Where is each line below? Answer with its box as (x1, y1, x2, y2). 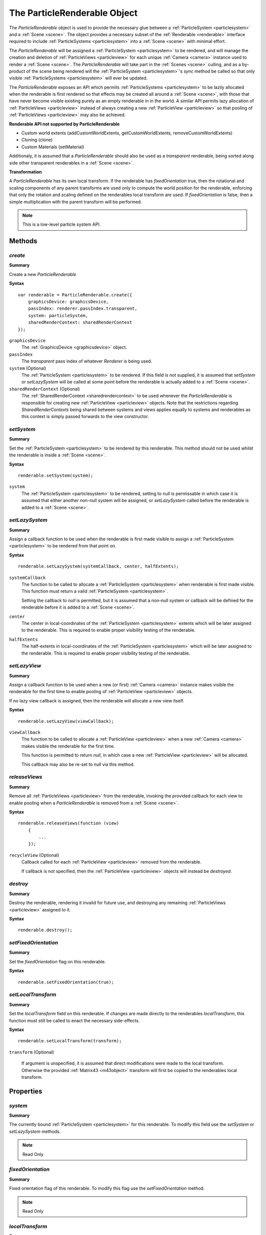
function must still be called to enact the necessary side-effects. (9, 1018, 140, 1024)
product (9, 68, 26, 74)
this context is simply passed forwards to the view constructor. (21, 413, 149, 419)
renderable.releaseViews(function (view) (18, 821, 119, 826)
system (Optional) (9, 365, 46, 371)
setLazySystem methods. (9, 1128, 61, 1134)
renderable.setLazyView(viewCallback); (18, 718, 114, 724)
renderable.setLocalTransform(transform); (18, 1038, 122, 1044)
